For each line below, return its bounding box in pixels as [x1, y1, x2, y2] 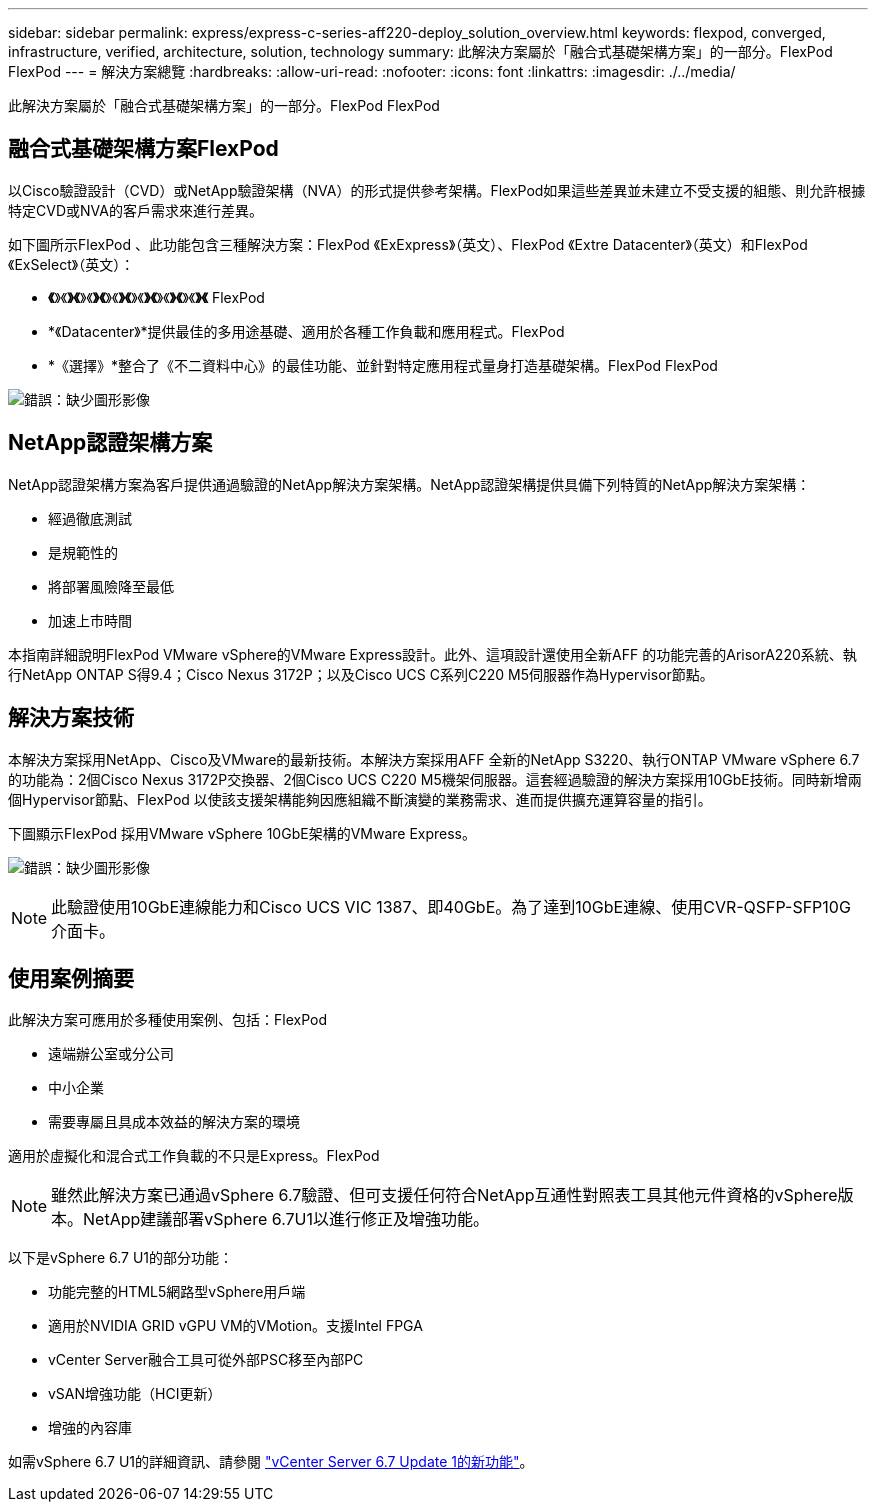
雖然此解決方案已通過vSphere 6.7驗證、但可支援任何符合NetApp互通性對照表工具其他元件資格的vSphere [51, 1185, 838, 1206]
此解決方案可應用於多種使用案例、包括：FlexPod [8, 1011, 327, 1029]
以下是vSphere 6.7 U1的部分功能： [8, 1249, 234, 1267]
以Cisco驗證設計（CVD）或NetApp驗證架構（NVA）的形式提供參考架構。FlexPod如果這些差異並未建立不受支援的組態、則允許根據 [8, 181, 866, 199]
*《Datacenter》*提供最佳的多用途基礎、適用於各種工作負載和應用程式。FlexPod [48, 322, 565, 340]
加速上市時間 [48, 611, 132, 629]
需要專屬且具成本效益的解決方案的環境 [48, 1113, 300, 1131]
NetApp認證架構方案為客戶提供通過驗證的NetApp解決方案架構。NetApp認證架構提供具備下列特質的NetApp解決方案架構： [8, 475, 811, 493]
